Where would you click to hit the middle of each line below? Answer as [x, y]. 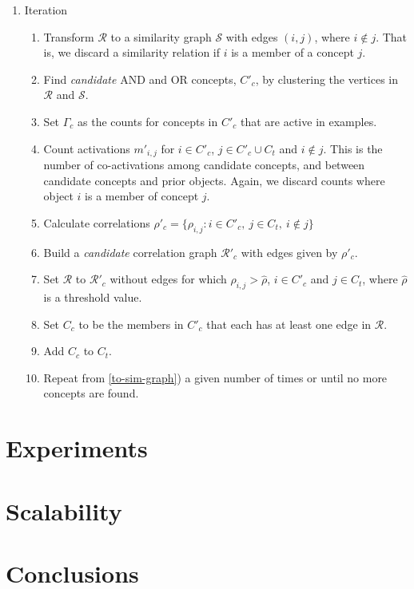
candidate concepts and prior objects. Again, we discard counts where [214, 180]
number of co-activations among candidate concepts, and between [204, 165]
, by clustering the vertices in [327, 79]
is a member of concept [142, 196]
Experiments [77, 448]
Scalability [64, 510]
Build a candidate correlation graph [130, 252]
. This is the [353, 148]
